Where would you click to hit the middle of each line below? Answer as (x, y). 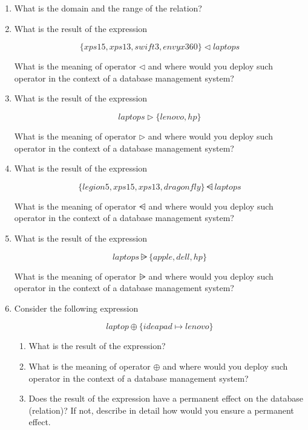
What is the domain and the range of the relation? (108, 8)
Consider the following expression (76, 308)
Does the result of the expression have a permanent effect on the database (166, 398)
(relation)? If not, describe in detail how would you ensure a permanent (161, 410)
